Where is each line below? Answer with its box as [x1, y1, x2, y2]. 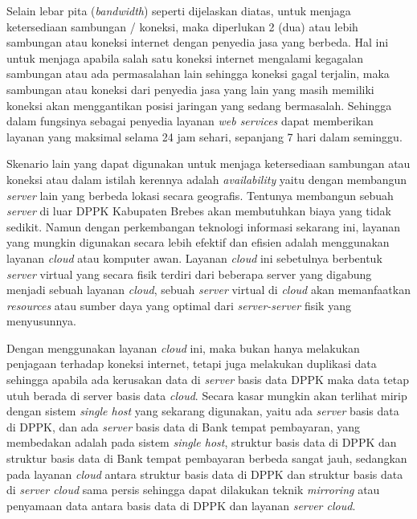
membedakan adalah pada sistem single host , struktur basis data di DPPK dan [6, 434, 397, 451]
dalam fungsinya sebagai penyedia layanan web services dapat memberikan [6, 112, 374, 129]
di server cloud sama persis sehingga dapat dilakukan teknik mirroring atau [6, 481, 380, 498]
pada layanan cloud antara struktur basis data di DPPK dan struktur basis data [6, 465, 403, 482]
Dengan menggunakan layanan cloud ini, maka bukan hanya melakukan [6, 339, 360, 356]
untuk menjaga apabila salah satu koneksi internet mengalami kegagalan [6, 49, 364, 66]
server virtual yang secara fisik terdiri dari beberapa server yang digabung [6, 265, 372, 282]
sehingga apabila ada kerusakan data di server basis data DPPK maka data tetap [6, 371, 410, 388]
